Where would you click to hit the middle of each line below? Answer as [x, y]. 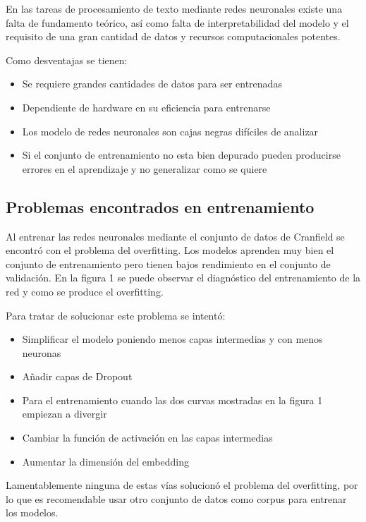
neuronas [42, 352]
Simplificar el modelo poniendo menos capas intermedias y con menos [172, 339]
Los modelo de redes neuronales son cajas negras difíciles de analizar [170, 131]
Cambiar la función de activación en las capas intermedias [147, 438]
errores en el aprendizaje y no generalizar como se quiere [145, 168]
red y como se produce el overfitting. [85, 291]
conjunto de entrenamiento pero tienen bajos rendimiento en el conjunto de [168, 263]
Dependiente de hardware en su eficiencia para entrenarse [146, 107]
